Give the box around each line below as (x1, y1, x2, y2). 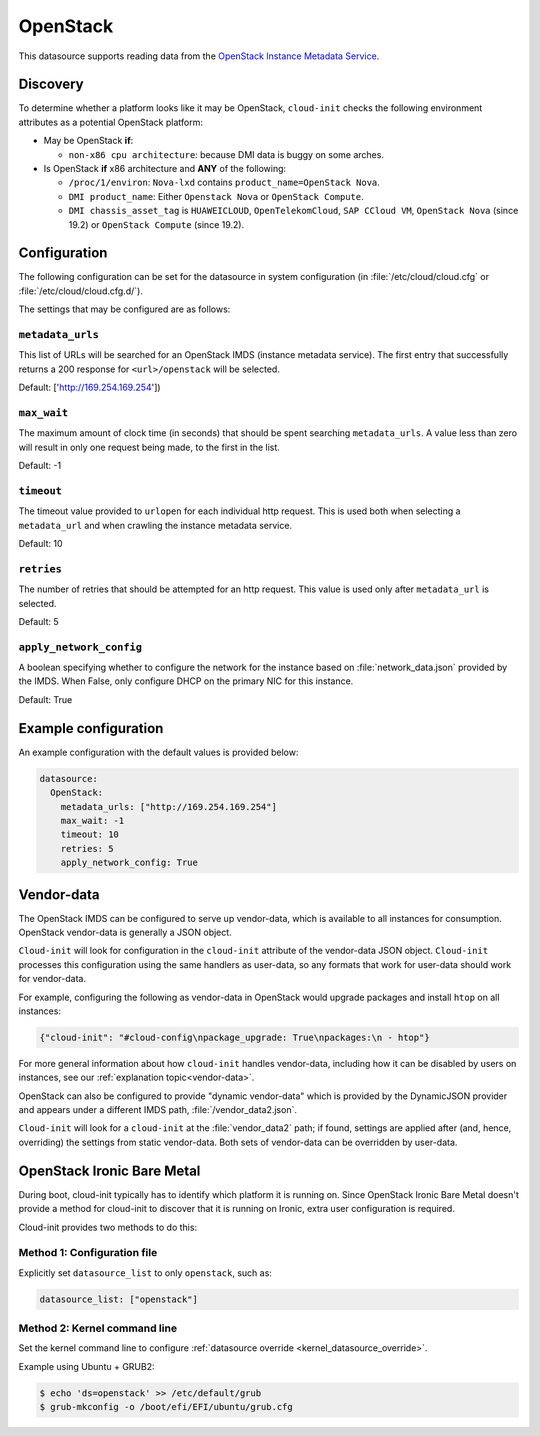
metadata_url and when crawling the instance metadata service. (18, 519, 293, 531)
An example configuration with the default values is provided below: (18, 746, 299, 758)
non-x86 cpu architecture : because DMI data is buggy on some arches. (68, 148, 385, 160)
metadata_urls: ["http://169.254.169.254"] (60, 801, 277, 812)
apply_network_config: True (60, 857, 199, 869)
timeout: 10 (60, 829, 120, 840)
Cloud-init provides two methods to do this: (18, 1221, 198, 1233)
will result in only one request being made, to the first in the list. (18, 441, 280, 453)
